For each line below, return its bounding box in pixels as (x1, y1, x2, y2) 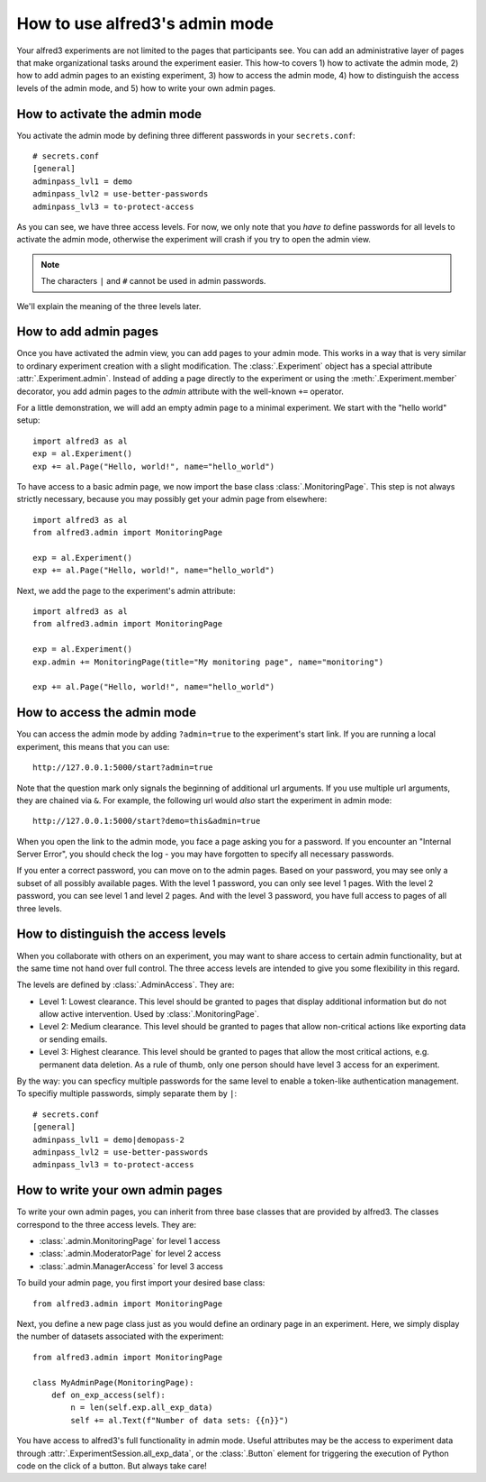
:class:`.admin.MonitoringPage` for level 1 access (39, 1236, 220, 1247)
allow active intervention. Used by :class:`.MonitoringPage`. (39, 1009, 260, 1020)
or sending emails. (39, 1033, 108, 1045)
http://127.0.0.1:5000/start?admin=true (32, 763, 213, 773)
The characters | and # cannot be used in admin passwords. (40, 276, 266, 287)
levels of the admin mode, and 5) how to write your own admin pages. (16, 82, 276, 94)
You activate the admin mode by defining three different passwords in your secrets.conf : (16, 130, 355, 141)
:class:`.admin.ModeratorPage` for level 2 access (39, 1249, 221, 1259)
